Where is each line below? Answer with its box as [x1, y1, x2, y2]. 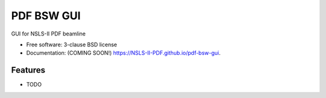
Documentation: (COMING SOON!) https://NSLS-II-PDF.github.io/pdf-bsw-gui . [26, 49, 221, 57]
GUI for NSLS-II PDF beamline [11, 30, 86, 37]
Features [11, 65, 45, 75]
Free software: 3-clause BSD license [26, 41, 117, 48]
